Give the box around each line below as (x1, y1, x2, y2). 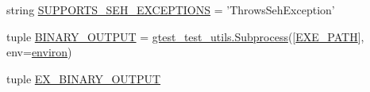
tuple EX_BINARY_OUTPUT (6, 70, 161, 86)
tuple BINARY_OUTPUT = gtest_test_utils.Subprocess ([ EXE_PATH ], (6, 28, 364, 44)
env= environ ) (6, 44, 72, 60)
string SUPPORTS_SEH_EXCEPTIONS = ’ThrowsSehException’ (6, 2, 335, 17)
